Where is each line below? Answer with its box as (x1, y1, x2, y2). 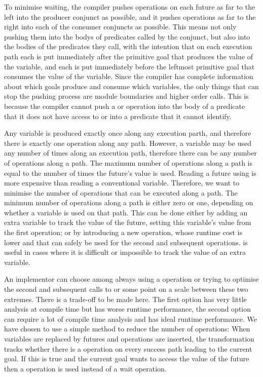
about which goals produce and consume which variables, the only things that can (4, 81, 259, 91)
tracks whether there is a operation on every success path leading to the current (4, 343, 252, 354)
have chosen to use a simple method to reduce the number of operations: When (4, 323, 250, 334)
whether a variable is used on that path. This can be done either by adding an (4, 207, 248, 217)
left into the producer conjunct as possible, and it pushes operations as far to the (4, 11, 256, 22)
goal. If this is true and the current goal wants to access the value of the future (4, 353, 249, 364)
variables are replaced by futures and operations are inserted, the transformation (4, 333, 254, 344)
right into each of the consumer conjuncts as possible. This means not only (4, 21, 237, 32)
